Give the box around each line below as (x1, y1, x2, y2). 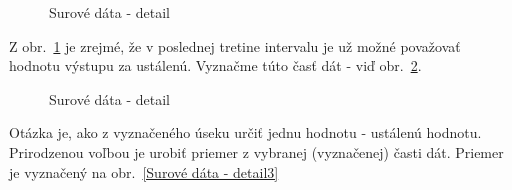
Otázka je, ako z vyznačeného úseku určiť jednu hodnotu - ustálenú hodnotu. (9, 122, 482, 143)
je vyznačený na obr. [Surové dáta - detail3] (9, 161, 279, 182)
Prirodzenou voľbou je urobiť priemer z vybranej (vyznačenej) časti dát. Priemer (9, 141, 504, 162)
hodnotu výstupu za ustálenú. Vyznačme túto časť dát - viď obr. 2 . (9, 55, 422, 76)
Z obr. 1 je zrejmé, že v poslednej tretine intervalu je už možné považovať (9, 35, 461, 56)
